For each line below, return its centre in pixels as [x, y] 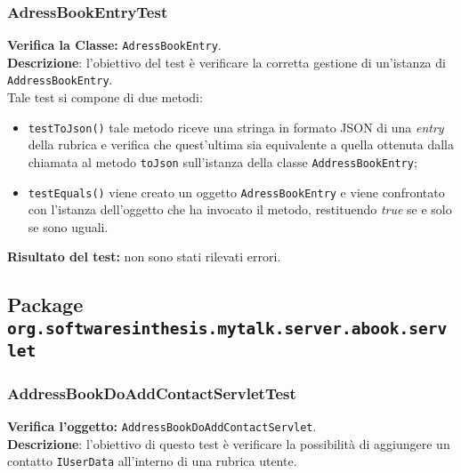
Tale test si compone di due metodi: [105, 97]
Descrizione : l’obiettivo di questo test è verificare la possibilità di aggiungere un [229, 443]
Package [45, 305]
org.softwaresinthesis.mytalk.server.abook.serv [227, 328]
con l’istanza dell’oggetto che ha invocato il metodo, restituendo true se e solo [240, 209]
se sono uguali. [68, 226]
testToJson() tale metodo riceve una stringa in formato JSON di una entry [236, 127]
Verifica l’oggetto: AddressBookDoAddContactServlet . [162, 426]
